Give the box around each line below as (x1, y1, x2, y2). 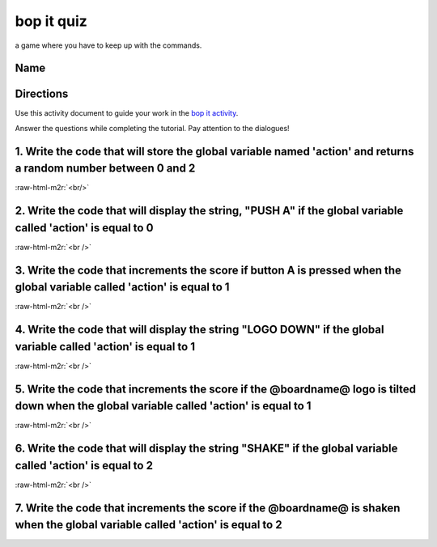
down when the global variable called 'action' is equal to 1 (15, 399, 312, 413)
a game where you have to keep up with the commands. (15, 40, 202, 50)
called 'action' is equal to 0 (15, 221, 154, 235)
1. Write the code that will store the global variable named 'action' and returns (15, 144, 414, 158)
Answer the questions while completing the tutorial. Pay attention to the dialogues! (15, 123, 291, 133)
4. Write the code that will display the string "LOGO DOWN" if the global (15, 323, 384, 337)
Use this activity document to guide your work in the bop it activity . (15, 108, 239, 118)
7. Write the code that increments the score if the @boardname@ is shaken (15, 501, 401, 515)
